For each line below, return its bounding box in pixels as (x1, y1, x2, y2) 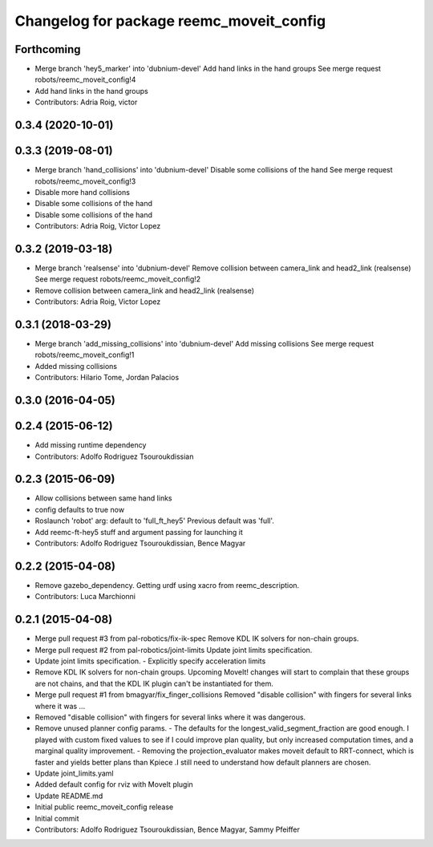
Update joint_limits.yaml (34, 768, 114, 778)
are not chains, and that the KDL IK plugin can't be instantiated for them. (34, 679, 274, 688)
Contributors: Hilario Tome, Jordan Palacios (34, 373, 180, 383)
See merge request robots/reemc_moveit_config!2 (34, 274, 201, 284)
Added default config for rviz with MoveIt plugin (34, 780, 194, 789)
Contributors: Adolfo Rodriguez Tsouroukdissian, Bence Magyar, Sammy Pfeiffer (34, 825, 301, 834)
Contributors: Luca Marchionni (34, 592, 136, 602)
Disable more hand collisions (34, 187, 130, 197)
